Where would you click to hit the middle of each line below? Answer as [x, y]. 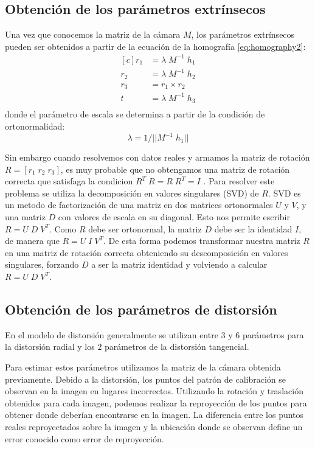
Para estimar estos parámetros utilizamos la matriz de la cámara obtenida [143, 367]
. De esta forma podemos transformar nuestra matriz [202, 241]
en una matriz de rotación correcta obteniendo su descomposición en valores [147, 252]
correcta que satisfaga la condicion [69, 181]
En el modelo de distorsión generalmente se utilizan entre [112, 334]
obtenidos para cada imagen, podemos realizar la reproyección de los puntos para [156, 402]
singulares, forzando [42, 264]
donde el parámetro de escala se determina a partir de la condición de [135, 114]
